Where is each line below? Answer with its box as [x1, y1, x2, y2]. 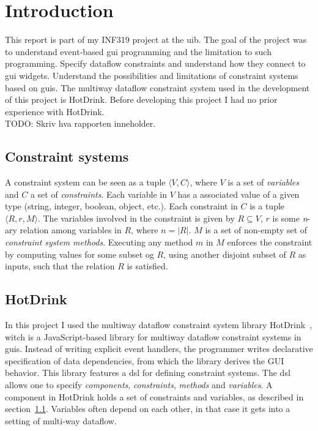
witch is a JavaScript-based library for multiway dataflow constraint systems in [5, 330, 301, 343]
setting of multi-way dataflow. [5, 414, 117, 427]
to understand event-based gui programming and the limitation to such [5, 45, 272, 58]
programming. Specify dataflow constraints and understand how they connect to [5, 57, 306, 70]
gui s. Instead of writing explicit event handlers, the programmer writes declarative [5, 342, 313, 355]
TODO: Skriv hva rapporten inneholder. [5, 117, 156, 130]
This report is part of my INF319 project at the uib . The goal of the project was [5, 33, 307, 46]
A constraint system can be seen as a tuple [5, 176, 166, 189]
